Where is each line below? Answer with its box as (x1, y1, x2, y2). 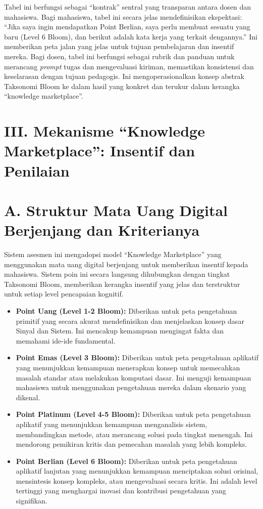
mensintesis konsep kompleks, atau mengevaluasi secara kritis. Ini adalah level (16, 475, 257, 486)
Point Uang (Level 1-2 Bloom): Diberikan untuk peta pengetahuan (16, 305, 237, 316)
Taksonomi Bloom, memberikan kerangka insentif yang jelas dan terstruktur (4, 278, 240, 289)
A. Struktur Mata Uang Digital (4, 199, 228, 220)
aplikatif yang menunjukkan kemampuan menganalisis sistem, (16, 418, 207, 429)
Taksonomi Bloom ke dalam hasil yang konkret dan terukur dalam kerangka (4, 80, 240, 91)
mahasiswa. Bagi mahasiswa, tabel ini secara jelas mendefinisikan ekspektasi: (4, 11, 242, 22)
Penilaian (4, 160, 70, 181)
